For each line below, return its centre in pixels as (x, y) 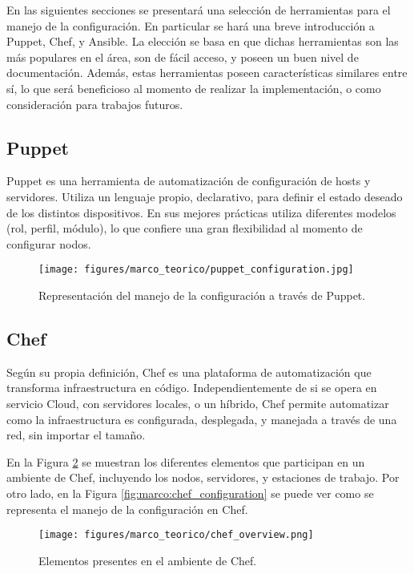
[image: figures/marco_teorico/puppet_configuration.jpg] (196, 270)
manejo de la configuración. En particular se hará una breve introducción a (191, 25)
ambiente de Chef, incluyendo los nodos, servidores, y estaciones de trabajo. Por (203, 477)
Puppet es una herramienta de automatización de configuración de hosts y (189, 181)
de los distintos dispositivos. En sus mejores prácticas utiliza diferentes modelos (201, 212)
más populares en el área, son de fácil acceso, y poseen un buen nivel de (183, 57)
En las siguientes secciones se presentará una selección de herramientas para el (199, 10)
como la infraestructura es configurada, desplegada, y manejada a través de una (202, 419)
